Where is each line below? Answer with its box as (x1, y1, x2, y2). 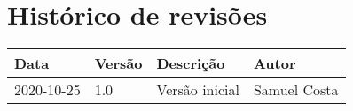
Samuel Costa (253, 79, 339, 100)
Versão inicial (156, 79, 239, 100)
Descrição (156, 53, 225, 74)
